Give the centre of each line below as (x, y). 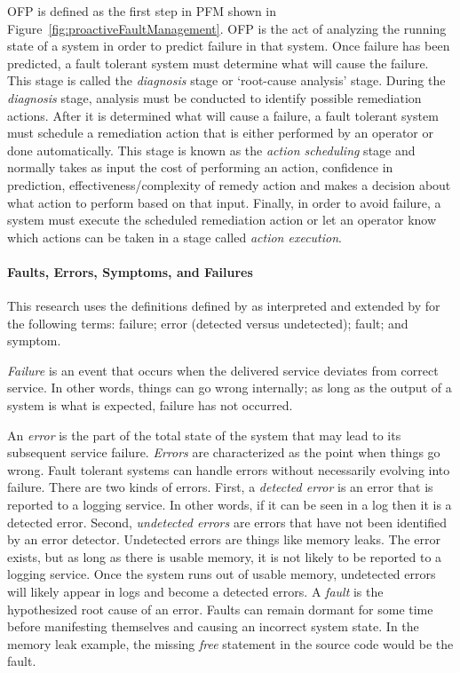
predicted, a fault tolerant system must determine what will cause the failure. (218, 63)
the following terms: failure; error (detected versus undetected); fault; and (208, 323)
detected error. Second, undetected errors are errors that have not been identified (227, 522)
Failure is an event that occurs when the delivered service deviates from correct (223, 370)
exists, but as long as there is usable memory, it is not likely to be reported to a (225, 556)
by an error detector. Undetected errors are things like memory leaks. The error (224, 539)
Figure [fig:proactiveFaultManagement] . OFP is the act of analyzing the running (227, 28)
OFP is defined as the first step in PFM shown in (142, 11)
